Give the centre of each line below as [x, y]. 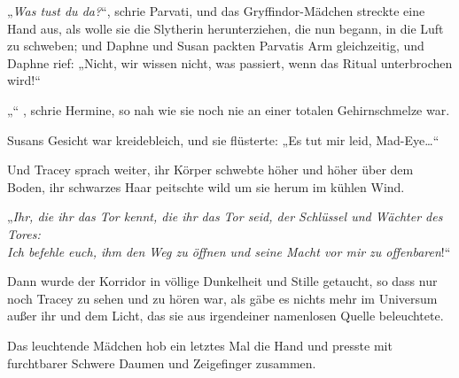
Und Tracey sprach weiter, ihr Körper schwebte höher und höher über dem [210, 170]
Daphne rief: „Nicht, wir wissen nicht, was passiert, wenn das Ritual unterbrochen [230, 62]
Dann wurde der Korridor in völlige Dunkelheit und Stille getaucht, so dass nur [222, 281]
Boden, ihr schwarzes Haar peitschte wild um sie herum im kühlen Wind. [206, 186]
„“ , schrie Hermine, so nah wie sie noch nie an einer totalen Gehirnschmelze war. [229, 109]
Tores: [24, 233]
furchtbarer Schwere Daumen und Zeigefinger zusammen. [162, 363]
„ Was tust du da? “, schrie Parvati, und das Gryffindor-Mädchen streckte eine [216, 11]
